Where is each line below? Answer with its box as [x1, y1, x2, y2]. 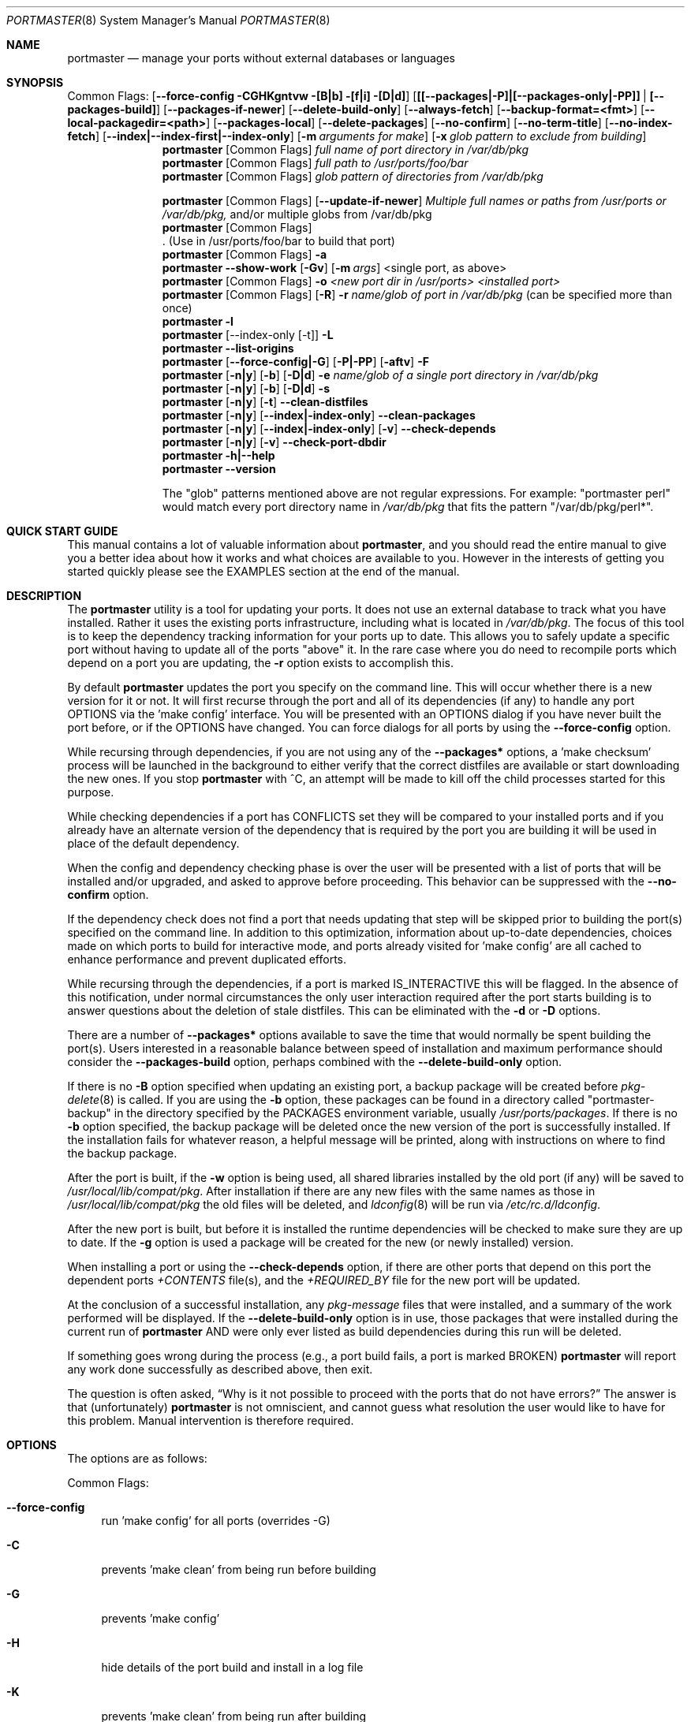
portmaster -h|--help [162, 449, 275, 462]
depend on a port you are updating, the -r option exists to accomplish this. [67, 656, 454, 669]
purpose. [67, 785, 114, 799]
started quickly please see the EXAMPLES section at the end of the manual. [67, 565, 460, 578]
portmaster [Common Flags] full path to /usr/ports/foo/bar [162, 156, 469, 170]
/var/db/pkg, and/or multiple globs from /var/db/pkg [162, 207, 432, 221]
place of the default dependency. [67, 837, 240, 850]
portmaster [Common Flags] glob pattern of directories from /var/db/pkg [162, 170, 543, 183]
